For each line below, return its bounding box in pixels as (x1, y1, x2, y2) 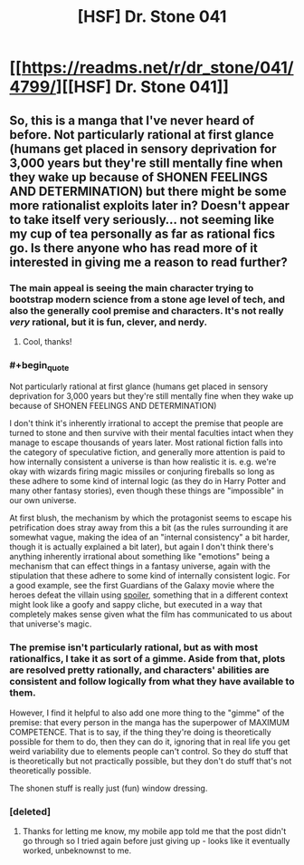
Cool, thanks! (22, 335, 72, 346)
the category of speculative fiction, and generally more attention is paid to (9, 447, 286, 458)
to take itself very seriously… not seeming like (9, 211, 275, 228)
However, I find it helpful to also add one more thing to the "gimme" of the (9, 707, 285, 718)
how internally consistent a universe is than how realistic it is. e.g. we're (9, 456, 277, 468)
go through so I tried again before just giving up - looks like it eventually (22, 836, 290, 847)
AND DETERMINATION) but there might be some (9, 183, 287, 199)
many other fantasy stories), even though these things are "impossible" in (9, 485, 284, 496)
